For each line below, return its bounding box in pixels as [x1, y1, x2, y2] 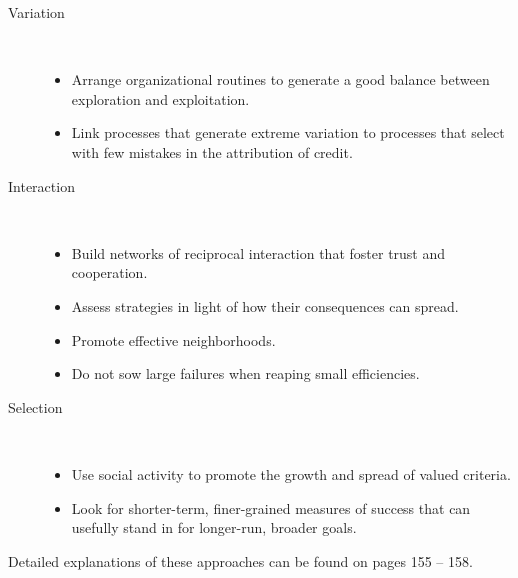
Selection [8, 396, 63, 417]
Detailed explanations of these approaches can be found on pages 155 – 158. [8, 550, 473, 571]
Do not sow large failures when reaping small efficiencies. [71, 363, 420, 384]
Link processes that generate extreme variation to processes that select [71, 122, 505, 143]
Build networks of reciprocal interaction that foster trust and [71, 242, 446, 263]
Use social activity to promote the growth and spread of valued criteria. [71, 463, 511, 484]
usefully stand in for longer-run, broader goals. [71, 517, 357, 538]
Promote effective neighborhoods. [71, 329, 276, 350]
